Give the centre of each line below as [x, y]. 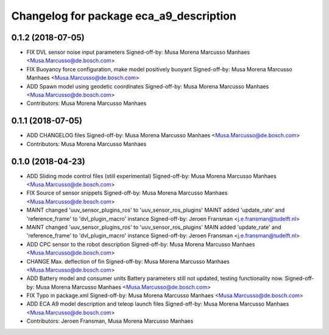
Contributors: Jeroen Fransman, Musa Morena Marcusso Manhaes [110, 321]
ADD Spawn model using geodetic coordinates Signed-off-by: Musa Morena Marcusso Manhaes [148, 86]
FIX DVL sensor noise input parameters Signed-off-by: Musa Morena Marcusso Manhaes [138, 52]
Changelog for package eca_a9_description [124, 16]
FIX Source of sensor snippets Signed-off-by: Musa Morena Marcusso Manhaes [127, 193]
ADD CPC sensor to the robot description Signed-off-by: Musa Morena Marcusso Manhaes [141, 244]
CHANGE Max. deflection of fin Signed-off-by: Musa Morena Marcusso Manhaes [128, 261]
